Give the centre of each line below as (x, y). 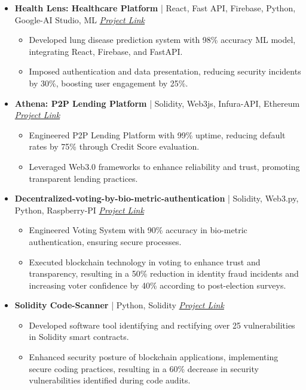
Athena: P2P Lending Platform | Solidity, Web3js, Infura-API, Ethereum (157, 103)
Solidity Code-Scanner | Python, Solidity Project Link (119, 305)
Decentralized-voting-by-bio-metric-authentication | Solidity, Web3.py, (157, 198)
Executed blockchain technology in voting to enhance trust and (145, 261)
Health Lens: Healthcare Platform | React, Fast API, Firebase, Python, (155, 8)
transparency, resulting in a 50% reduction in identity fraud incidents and (164, 273)
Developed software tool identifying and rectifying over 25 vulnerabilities (162, 325)
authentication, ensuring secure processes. (105, 241)
